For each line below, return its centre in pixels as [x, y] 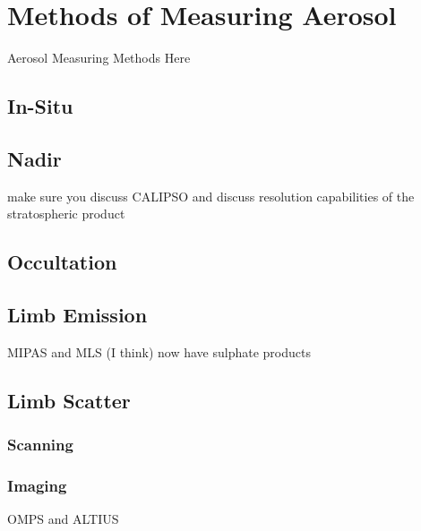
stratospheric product [66, 214]
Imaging [37, 486]
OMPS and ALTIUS [63, 519]
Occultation [62, 262]
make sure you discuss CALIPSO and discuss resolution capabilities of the [211, 196]
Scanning [40, 445]
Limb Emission [77, 315]
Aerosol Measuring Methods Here [99, 58]
